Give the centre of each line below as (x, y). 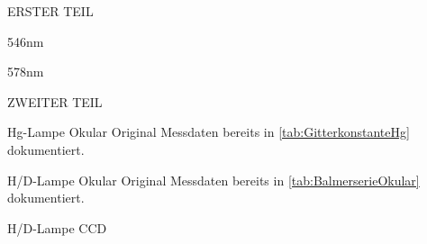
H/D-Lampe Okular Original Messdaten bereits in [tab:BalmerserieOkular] (213, 180)
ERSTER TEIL (50, 11)
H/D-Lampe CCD (57, 227)
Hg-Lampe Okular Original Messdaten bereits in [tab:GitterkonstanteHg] (209, 132)
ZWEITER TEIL (55, 101)
